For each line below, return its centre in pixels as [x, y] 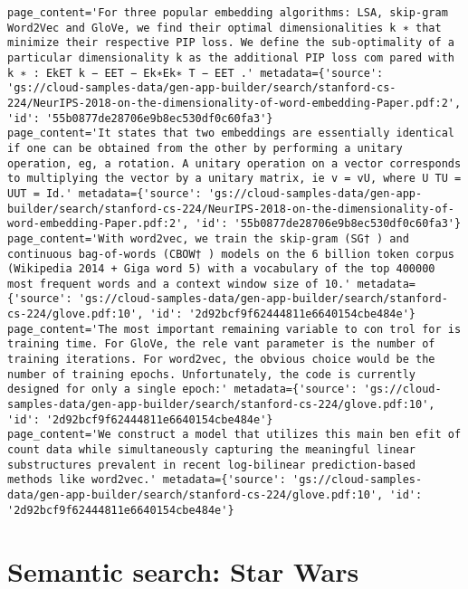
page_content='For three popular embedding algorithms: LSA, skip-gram [228, 13]
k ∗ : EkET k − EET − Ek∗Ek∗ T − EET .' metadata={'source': [196, 73]
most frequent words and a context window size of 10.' [179, 284]
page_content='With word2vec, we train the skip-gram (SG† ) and [208, 238]
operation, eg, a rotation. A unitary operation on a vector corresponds [234, 163]
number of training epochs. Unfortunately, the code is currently [212, 374]
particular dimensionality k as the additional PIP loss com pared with [231, 57]
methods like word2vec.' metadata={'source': [147, 480]
